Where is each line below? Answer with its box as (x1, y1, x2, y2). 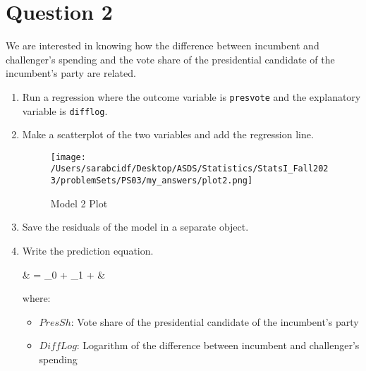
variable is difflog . (22, 103, 108, 118)
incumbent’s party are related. (6, 66, 136, 80)
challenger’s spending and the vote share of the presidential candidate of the (6, 51, 335, 66)
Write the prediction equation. (22, 243, 154, 257)
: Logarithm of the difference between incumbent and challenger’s (76, 338, 360, 353)
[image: (50, 152, 86, 162)
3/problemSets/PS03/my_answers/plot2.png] (50, 176, 253, 186)
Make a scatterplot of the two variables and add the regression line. (22, 127, 314, 142)
